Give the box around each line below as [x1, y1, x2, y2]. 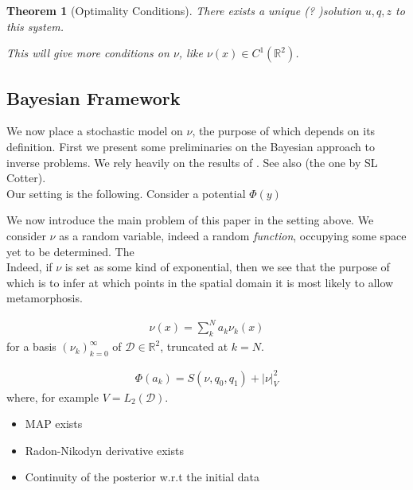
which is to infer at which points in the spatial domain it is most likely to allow [6, 274, 394, 290]
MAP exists [25, 415, 83, 432]
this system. [6, 17, 64, 34]
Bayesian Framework [6, 85, 181, 110]
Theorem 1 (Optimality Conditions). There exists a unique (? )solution [6, 2, 361, 18]
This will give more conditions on [6, 45, 169, 61]
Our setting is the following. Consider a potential [6, 185, 246, 201]
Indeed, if [6, 259, 53, 275]
